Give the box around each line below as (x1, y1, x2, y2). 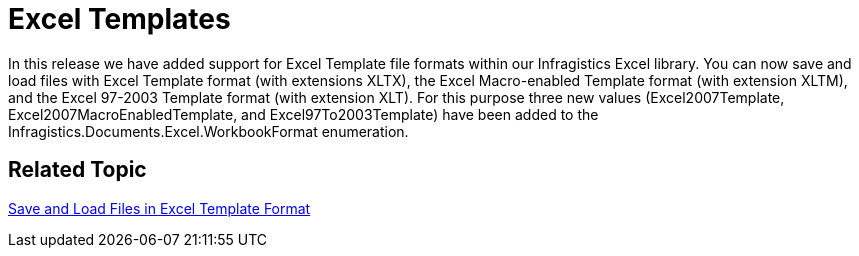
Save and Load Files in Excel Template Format (8, 199, 311, 217)
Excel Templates (8, 2, 231, 36)
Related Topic (8, 157, 147, 183)
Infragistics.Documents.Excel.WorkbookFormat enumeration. (8, 122, 409, 140)
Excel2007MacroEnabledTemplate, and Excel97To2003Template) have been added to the (8, 105, 599, 123)
